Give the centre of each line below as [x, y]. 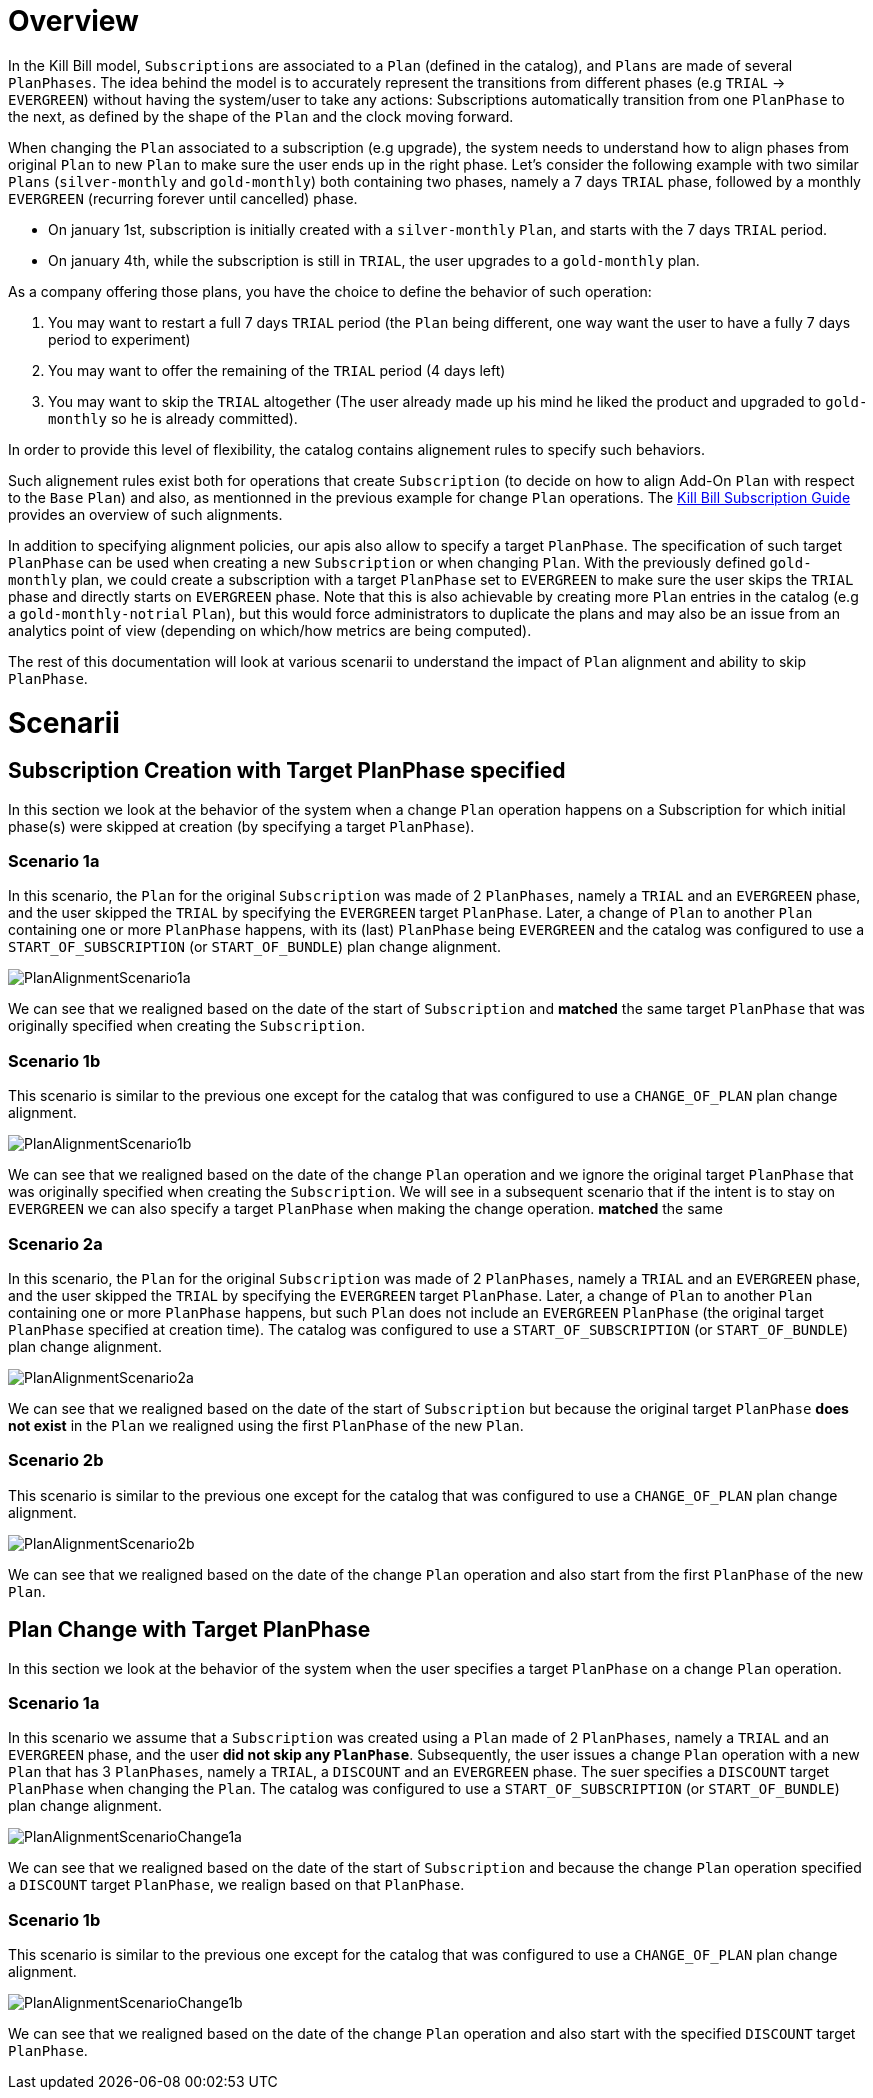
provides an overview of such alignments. [145, 514]
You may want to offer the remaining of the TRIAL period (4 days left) [277, 370]
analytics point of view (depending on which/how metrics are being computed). [270, 630]
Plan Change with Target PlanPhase [189, 1630]
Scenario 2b [56, 1460]
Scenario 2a [55, 1243]
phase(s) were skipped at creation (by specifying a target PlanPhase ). [241, 826]
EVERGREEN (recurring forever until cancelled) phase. [183, 198]
